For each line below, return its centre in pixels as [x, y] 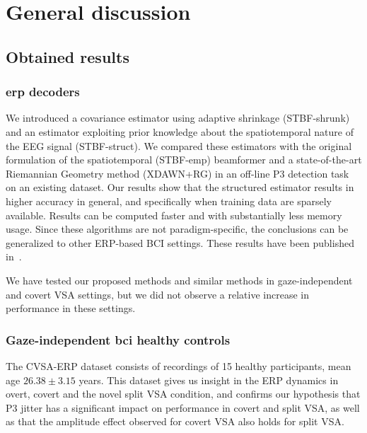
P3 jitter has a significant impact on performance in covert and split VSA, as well [183, 407]
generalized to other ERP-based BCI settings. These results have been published [180, 242]
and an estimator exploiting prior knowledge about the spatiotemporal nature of [180, 131]
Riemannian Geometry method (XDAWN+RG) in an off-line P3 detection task [177, 173]
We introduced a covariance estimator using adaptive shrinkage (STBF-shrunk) [178, 118]
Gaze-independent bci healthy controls [118, 339]
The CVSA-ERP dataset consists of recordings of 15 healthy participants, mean [179, 365]
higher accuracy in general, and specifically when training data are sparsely [169, 201]
